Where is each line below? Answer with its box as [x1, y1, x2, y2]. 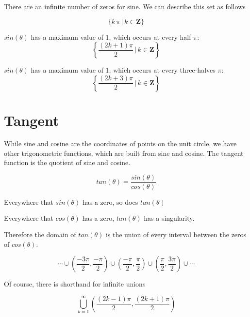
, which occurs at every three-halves [109, 65, 216, 75]
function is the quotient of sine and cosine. [4, 157, 131, 167]
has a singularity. [144, 213, 195, 223]
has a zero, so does [82, 196, 138, 207]
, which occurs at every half [109, 31, 191, 42]
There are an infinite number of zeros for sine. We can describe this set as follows [4, 1, 246, 11]
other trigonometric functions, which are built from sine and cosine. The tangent [4, 148, 244, 158]
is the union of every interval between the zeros [105, 229, 247, 239]
